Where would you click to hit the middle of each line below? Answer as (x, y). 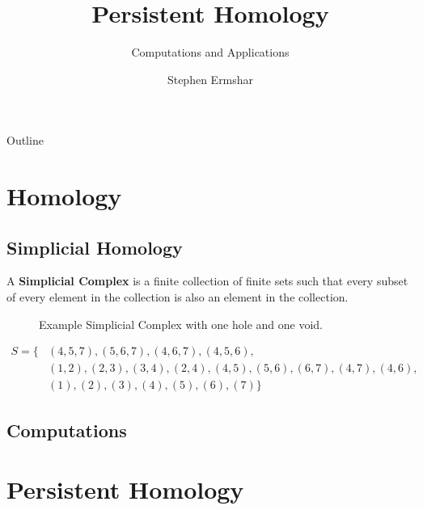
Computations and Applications (210, 52)
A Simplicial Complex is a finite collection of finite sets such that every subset (207, 281)
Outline (25, 140)
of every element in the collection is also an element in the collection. (178, 297)
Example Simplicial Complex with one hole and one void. (181, 324)
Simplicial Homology (95, 247)
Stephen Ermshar (210, 79)
